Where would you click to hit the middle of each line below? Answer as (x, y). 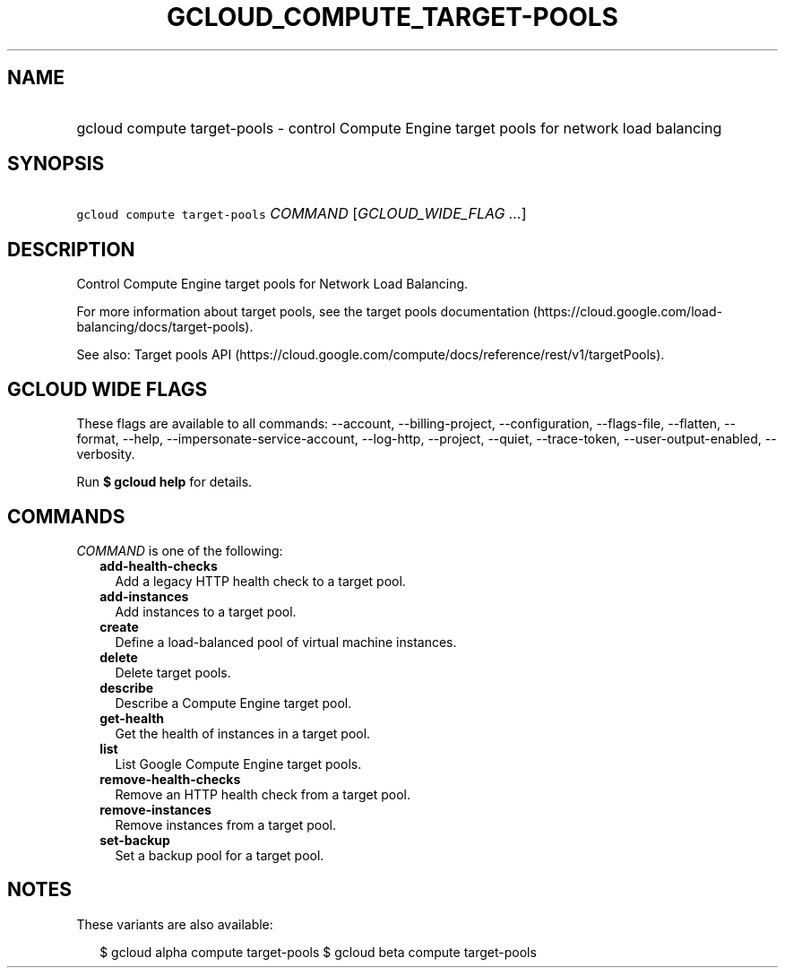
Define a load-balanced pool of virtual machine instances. (286, 642)
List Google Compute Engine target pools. (238, 764)
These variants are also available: (175, 924)
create (119, 626)
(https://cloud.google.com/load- (627, 312)
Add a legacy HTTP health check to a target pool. (260, 581)
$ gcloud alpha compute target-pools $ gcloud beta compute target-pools (318, 952)
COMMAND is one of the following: (180, 550)
